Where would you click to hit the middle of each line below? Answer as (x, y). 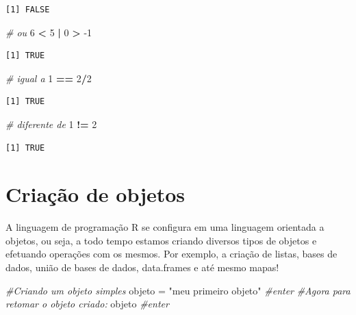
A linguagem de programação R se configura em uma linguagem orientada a (165, 227)
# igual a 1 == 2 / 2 (49, 78)
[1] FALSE (28, 10)
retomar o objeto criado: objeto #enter (87, 304)
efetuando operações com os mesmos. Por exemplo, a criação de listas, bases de (171, 254)
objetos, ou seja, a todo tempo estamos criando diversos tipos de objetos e (161, 240)
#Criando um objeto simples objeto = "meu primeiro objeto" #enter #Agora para (178, 290)
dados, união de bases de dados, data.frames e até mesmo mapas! (142, 267)
